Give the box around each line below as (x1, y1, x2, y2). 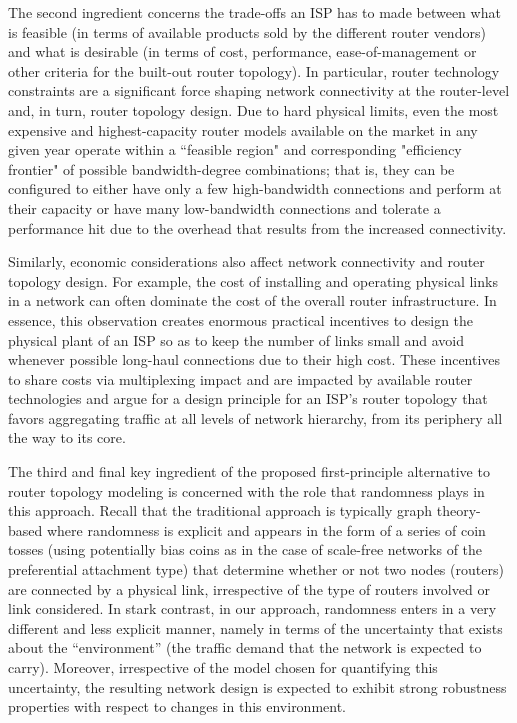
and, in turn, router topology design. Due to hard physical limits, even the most (8, 99, 499, 120)
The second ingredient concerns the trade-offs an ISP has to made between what (8, 2, 501, 22)
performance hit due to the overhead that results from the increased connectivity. (8, 217, 507, 238)
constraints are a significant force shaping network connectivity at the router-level (8, 80, 510, 101)
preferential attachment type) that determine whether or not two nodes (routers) (8, 559, 504, 580)
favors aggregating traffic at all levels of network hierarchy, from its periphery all (8, 407, 503, 428)
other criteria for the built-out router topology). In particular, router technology (8, 60, 500, 81)
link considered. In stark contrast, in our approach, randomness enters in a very (8, 598, 497, 619)
